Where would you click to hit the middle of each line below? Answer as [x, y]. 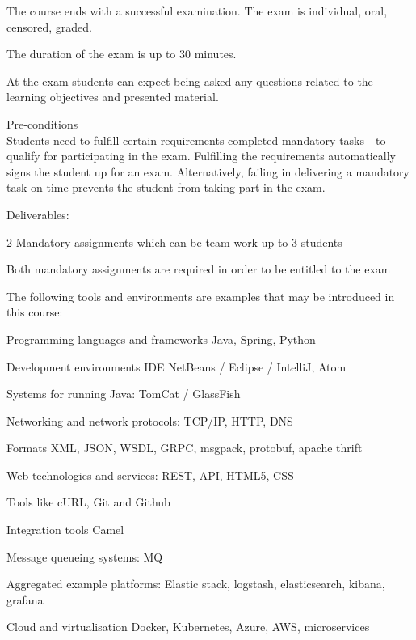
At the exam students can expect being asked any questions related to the [190, 81]
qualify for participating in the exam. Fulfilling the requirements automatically [201, 156]
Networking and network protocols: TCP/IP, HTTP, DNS [150, 420]
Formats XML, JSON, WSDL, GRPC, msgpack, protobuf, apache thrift [185, 448]
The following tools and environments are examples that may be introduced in [201, 296]
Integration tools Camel [65, 530]
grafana [25, 599]
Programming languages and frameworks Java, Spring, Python [161, 339]
